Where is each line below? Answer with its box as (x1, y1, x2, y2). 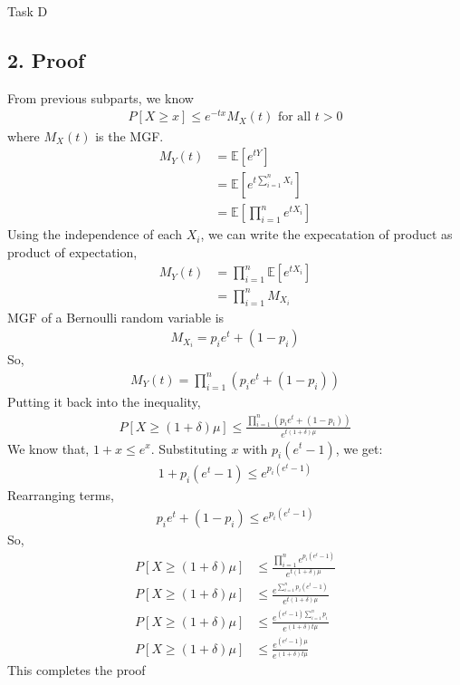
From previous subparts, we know (7, 88, 194, 107)
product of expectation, (7, 242, 138, 261)
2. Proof (7, 45, 85, 73)
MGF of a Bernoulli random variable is (7, 307, 225, 326)
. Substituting (150, 439, 227, 458)
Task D (7, 2, 48, 20)
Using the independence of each (7, 225, 182, 244)
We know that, (7, 439, 90, 458)
